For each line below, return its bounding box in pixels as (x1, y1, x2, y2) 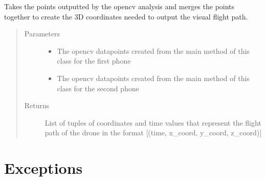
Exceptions (4, 157, 83, 178)
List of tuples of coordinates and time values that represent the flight (45, 117, 261, 128)
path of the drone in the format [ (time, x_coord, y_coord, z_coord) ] (45, 127, 262, 138)
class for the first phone (57, 55, 131, 66)
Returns (24, 100, 50, 111)
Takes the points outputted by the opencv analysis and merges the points (4, 1, 235, 11)
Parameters (24, 28, 60, 39)
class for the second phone (57, 83, 139, 93)
